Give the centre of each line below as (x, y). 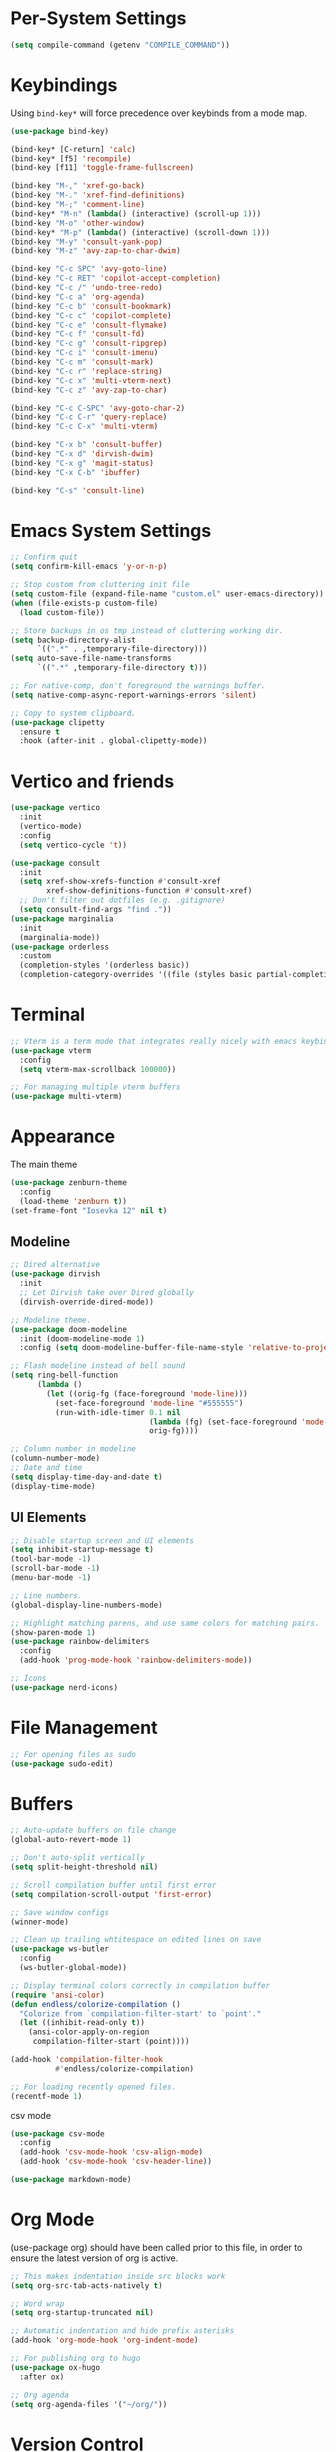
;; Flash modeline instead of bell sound (98, 1366)
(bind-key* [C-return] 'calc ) (73, 149)
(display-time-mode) (53, 1486)
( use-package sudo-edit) (62, 1763)
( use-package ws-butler (60, 1949)
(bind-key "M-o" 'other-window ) (77, 223)
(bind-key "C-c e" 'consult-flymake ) (89, 325)
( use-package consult (55, 863)
